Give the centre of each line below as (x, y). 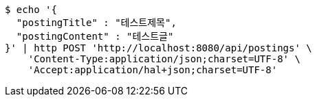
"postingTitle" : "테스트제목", (96, 23)
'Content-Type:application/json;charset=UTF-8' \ (164, 59)
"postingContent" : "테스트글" (95, 36)
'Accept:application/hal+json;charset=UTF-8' (153, 70)
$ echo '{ (31, 10)
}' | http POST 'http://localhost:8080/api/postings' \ (158, 48)
